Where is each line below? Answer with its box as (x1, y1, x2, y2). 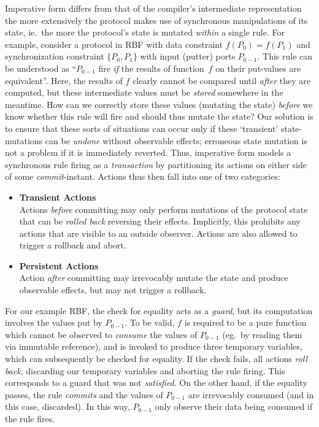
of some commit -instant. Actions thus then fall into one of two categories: (5, 170, 280, 183)
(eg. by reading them (222, 328, 302, 340)
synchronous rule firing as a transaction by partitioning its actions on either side (5, 158, 307, 171)
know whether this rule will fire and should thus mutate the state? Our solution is (5, 110, 313, 123)
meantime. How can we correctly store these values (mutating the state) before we (5, 98, 313, 110)
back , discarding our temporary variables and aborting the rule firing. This (5, 364, 285, 377)
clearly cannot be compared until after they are (133, 74, 311, 87)
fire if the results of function (98, 61, 204, 74)
